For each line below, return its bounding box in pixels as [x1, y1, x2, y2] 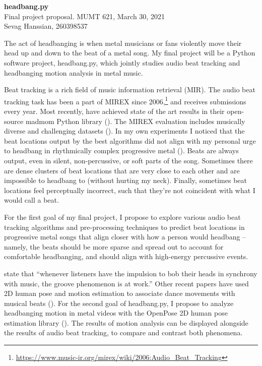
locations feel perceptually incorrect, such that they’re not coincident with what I [4, 185, 255, 195]
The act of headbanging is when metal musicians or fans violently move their [4, 37, 242, 48]
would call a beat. [4, 195, 59, 205]
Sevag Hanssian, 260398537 [4, 21, 88, 31]
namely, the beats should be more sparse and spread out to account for [4, 241, 224, 252]
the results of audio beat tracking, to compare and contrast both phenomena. [4, 327, 243, 338]
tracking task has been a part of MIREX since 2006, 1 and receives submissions [4, 94, 246, 106]
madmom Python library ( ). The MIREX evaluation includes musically [25, 115, 245, 126]
